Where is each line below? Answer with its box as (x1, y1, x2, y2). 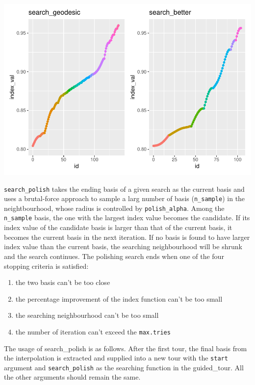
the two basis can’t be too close (15, 277, 110, 287)
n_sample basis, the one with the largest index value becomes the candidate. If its (4, 212, 250, 223)
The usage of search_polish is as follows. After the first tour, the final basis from (4, 343, 247, 353)
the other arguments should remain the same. (4, 372, 141, 382)
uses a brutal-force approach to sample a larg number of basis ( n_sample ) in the (4, 193, 245, 204)
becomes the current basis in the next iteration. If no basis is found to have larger (4, 231, 250, 242)
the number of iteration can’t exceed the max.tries (15, 326, 171, 336)
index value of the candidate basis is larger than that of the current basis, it (4, 222, 232, 232)
